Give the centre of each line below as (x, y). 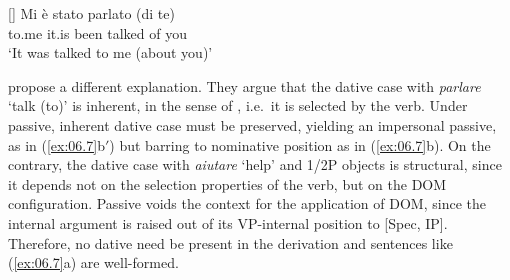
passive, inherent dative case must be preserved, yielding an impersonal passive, (252, 124)
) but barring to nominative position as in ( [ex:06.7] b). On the (300, 144)
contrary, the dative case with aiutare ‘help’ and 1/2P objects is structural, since (255, 164)
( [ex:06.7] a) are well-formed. (93, 262)
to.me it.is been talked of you (97, 32)
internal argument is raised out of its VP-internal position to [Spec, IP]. (228, 222)
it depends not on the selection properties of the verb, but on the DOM (227, 183)
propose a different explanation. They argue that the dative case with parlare (244, 85)
